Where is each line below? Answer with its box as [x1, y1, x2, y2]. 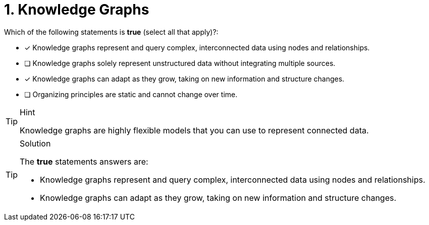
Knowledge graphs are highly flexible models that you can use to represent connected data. [20, 125, 369, 135]
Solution [20, 138, 51, 148]
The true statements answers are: [20, 156, 148, 167]
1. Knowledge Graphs [4, 1, 149, 18]
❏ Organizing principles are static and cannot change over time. [24, 90, 238, 99]
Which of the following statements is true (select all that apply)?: [4, 27, 219, 36]
